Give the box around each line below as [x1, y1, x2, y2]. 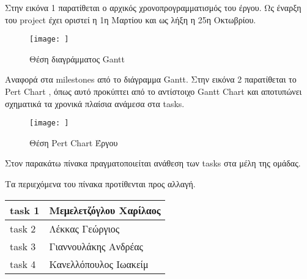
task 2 [10, 221, 36, 236]
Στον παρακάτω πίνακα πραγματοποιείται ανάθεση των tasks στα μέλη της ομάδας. [5, 157, 301, 169]
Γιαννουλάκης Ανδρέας [49, 239, 143, 253]
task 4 [10, 256, 36, 271]
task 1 [10, 203, 40, 217]
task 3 [10, 239, 36, 253]
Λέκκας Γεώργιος [49, 221, 120, 236]
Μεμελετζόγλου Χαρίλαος [49, 203, 161, 217]
